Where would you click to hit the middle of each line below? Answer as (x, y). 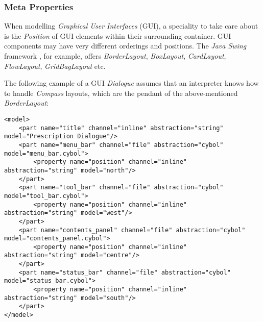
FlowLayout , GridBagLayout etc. (55, 66)
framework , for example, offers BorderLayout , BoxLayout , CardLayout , (115, 56)
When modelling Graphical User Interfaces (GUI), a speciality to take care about (131, 26)
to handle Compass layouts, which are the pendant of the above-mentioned (121, 93)
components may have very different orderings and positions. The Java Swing (125, 46)
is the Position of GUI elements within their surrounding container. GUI (118, 35)
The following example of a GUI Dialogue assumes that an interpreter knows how (131, 83)
